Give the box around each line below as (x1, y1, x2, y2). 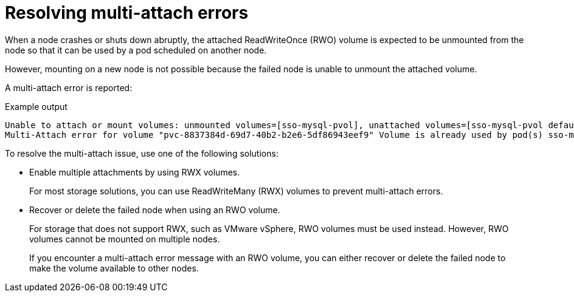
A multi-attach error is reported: (5, 82, 133, 93)
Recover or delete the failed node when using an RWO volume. (29, 204, 280, 215)
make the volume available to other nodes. (29, 262, 199, 273)
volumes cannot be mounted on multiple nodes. (29, 233, 220, 244)
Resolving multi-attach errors (5, 2, 249, 23)
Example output (5, 101, 67, 112)
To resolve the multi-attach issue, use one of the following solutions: (5, 148, 278, 159)
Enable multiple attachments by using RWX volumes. (29, 166, 240, 177)
